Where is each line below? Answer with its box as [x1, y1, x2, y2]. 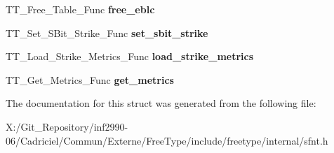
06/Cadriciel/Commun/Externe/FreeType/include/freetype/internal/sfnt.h [6, 133, 328, 147]
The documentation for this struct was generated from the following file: [6, 96, 316, 110]
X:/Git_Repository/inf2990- [6, 119, 128, 133]
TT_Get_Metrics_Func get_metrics [6, 72, 174, 87]
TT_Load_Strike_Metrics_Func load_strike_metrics [6, 49, 254, 64]
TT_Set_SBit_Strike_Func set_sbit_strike [6, 25, 208, 40]
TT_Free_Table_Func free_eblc [6, 2, 155, 16]
